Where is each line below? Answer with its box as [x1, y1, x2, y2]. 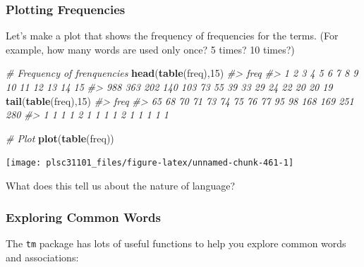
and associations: [6, 249, 79, 264]
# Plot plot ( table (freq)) [6, 130, 114, 145]
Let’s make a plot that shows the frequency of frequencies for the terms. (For [6, 28, 339, 43]
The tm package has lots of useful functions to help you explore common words [6, 235, 346, 250]
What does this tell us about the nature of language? [6, 178, 236, 193]
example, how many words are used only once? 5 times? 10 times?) [6, 42, 295, 56]
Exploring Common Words [6, 208, 161, 225]
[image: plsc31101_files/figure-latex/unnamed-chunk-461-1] [6, 158, 294, 168]
